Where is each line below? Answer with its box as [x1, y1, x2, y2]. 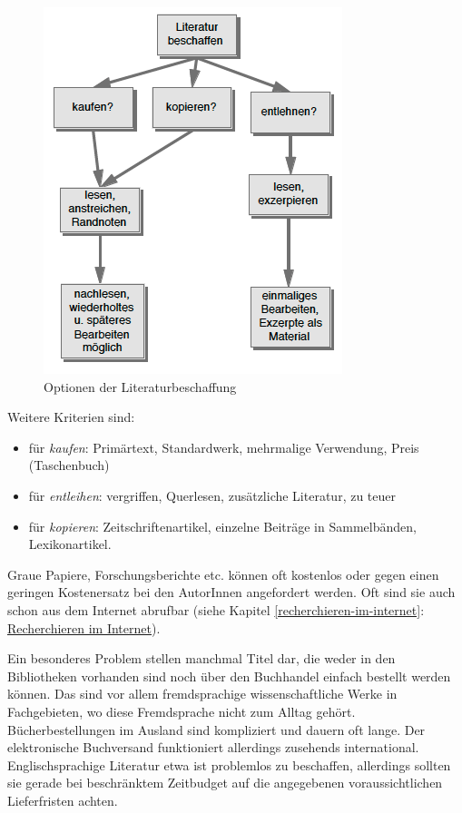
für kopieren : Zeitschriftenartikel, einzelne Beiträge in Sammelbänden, [28, 516, 417, 535]
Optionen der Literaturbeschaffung [44, 377, 237, 396]
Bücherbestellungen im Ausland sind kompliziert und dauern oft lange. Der [7, 720, 426, 739]
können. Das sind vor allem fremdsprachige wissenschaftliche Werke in [7, 684, 398, 703]
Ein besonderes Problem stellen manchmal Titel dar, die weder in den [7, 649, 396, 668]
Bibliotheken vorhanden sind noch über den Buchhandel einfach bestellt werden [7, 666, 451, 685]
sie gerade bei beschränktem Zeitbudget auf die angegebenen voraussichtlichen [7, 773, 443, 792]
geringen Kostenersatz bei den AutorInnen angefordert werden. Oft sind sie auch [7, 583, 456, 602]
